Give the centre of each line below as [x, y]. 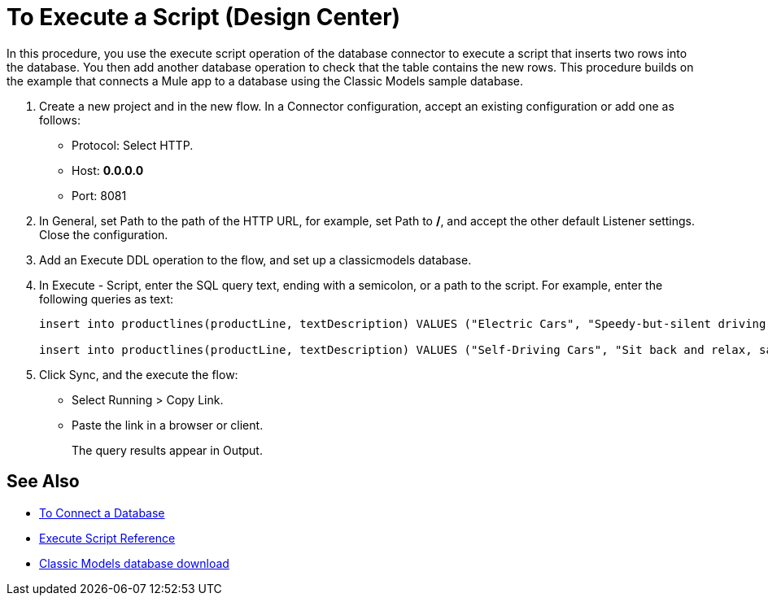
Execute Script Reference [107, 538]
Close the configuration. [104, 234]
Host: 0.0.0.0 [108, 170]
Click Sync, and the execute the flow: [139, 374]
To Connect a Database [102, 513]
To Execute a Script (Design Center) [204, 17]
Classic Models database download [134, 563]
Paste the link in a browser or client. [168, 425]
